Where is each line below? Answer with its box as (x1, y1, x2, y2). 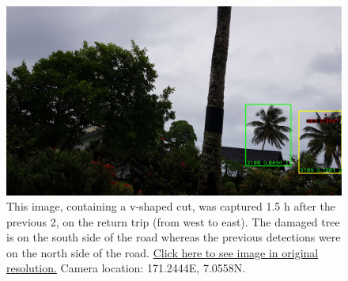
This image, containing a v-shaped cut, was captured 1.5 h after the (6, 198, 336, 215)
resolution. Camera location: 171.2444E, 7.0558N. (6, 260, 246, 276)
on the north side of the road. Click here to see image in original (6, 244, 319, 260)
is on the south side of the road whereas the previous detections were (6, 229, 341, 245)
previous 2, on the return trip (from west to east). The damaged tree (6, 213, 340, 230)
